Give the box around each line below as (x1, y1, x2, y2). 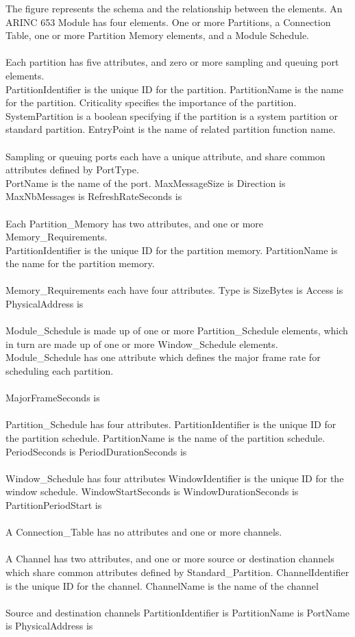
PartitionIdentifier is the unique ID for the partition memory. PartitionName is (5, 242, 338, 257)
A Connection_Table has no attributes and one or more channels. (5, 525, 282, 539)
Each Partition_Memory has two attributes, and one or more (5, 216, 264, 230)
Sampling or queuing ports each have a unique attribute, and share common (5, 149, 326, 163)
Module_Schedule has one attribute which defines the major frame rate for (5, 350, 321, 364)
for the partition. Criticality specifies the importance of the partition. (5, 95, 297, 110)
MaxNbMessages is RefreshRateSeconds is (5, 189, 182, 203)
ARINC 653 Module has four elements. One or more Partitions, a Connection (5, 14, 331, 29)
